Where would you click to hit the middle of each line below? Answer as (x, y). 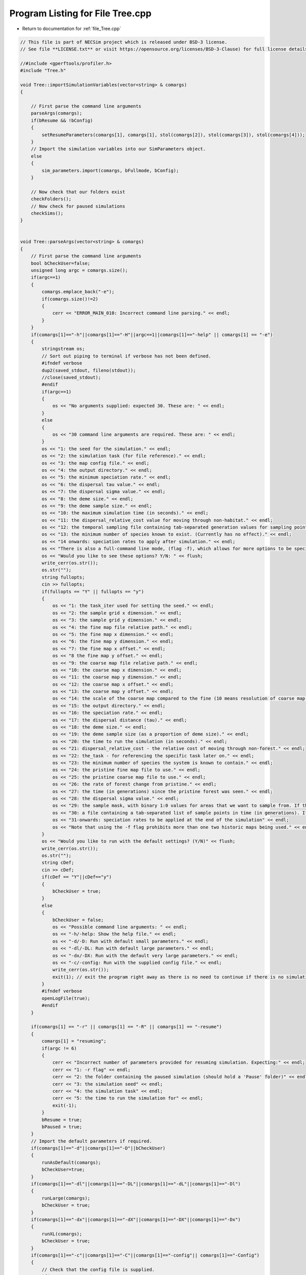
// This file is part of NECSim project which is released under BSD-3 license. (124, 42)
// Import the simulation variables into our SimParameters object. (118, 149)
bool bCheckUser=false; (60, 263)
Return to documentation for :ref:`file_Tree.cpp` (72, 29)
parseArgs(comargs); (57, 113)
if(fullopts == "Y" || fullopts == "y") (93, 591)
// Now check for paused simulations (78, 206)
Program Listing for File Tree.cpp (80, 13)
